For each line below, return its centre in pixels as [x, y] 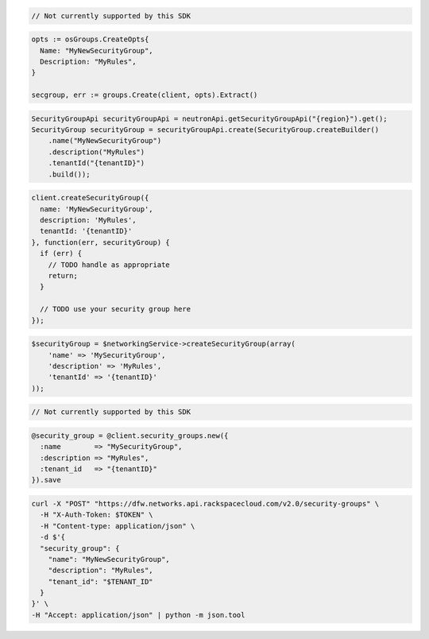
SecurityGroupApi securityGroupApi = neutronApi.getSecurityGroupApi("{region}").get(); [210, 118]
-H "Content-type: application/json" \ [118, 526]
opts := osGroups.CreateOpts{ [90, 39]
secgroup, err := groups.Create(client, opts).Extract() [145, 95]
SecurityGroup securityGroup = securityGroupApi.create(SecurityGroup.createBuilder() [205, 130]
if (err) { [61, 254]
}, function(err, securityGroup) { [100, 242]
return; [63, 275]
